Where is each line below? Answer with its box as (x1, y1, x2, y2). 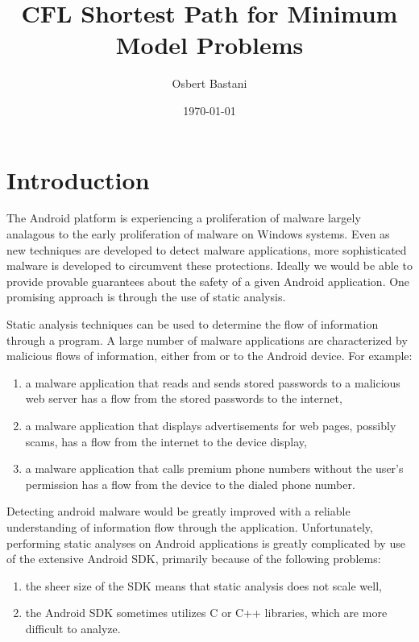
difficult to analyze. (25, 619, 121, 636)
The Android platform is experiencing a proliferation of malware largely (6, 209, 361, 226)
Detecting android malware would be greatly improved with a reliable (6, 503, 351, 520)
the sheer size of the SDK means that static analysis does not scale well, (25, 577, 382, 594)
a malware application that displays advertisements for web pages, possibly (25, 416, 396, 433)
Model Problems (115, 28, 304, 61)
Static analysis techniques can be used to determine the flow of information (6, 316, 379, 332)
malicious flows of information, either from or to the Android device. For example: (6, 347, 413, 364)
